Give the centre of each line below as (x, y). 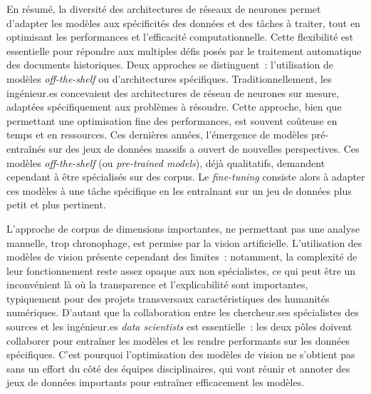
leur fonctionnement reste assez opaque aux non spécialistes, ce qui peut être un (181, 270)
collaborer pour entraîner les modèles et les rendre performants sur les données (178, 340)
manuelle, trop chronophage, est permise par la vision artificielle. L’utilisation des (184, 242)
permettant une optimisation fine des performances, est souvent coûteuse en (172, 120)
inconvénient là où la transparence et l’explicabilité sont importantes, (157, 284)
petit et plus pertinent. (56, 204)
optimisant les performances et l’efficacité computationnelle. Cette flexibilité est (180, 37)
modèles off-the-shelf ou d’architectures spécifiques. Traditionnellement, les (169, 78)
